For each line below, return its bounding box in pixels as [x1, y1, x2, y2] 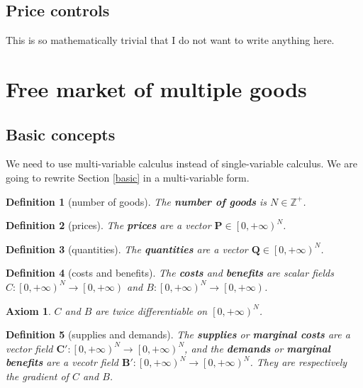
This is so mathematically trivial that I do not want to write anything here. [6, 33, 335, 48]
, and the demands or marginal [184, 340, 330, 355]
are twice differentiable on [95, 303, 208, 318]
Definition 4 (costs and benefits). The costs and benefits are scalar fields [6, 265, 334, 280]
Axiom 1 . [6, 303, 51, 318]
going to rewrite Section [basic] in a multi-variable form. [6, 170, 250, 184]
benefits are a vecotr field [6, 355, 118, 370]
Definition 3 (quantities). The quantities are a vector [6, 241, 248, 256]
